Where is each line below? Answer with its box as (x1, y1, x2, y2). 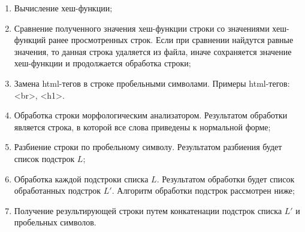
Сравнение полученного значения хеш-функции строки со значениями (14, 22, 270, 34)
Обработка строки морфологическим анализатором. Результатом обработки (14, 109, 288, 121)
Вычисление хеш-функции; (14, 2, 113, 14)
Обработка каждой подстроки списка (14, 172, 149, 185)
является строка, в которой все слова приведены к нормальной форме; (14, 120, 271, 133)
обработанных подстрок (14, 184, 101, 197)
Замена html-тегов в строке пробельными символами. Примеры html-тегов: (14, 77, 290, 89)
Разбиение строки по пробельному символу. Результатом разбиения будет (14, 141, 282, 153)
